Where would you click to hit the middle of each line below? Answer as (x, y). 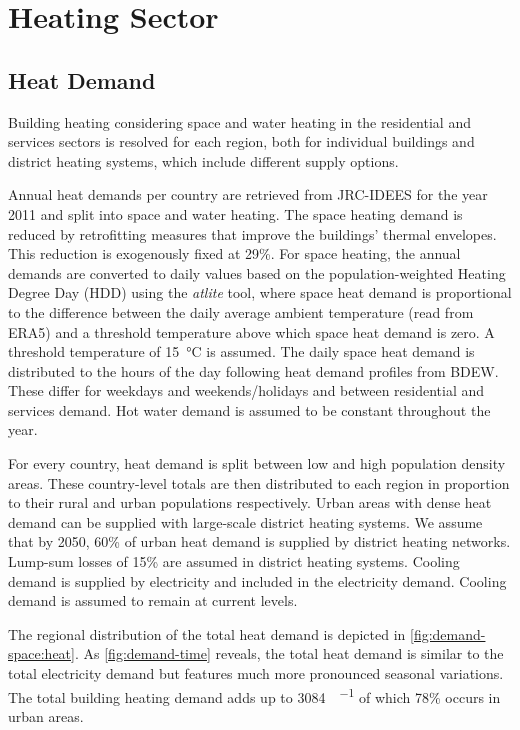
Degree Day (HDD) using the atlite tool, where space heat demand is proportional (260, 292)
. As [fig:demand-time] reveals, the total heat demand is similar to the (289, 653)
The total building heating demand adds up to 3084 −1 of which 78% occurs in (254, 695)
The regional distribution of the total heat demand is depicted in (207, 633)
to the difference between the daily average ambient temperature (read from (241, 311)
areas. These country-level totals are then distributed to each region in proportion (259, 482)
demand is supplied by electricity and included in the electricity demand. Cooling (257, 580)
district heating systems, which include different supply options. (203, 160)
